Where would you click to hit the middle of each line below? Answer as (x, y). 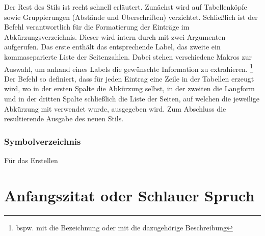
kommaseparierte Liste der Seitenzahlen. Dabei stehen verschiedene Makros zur (128, 56)
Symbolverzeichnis (43, 141)
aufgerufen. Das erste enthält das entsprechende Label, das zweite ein (112, 47)
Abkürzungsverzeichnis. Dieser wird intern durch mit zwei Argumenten (115, 36)
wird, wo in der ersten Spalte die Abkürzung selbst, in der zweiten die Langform (129, 88)
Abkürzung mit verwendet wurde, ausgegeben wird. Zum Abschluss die (115, 108)
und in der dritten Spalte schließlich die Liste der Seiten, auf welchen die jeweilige (132, 98)
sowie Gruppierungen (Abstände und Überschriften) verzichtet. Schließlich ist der (131, 17)
